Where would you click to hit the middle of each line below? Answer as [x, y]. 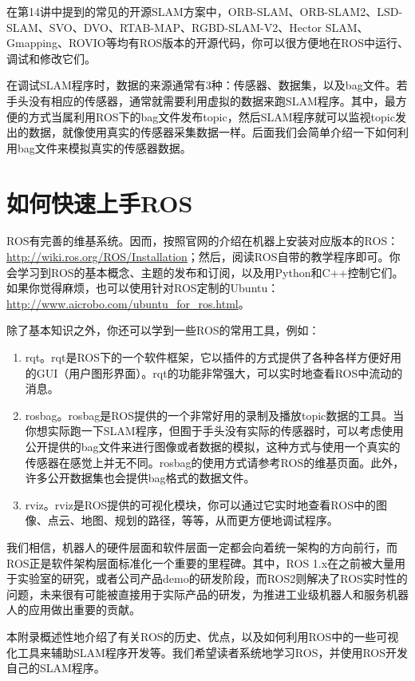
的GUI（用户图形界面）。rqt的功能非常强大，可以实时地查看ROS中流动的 [214, 372]
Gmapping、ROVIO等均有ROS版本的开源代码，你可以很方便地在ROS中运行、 [207, 43]
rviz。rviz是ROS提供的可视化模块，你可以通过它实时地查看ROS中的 [200, 504]
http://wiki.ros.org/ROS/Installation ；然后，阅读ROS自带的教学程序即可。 [198, 257]
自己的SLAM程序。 [56, 668]
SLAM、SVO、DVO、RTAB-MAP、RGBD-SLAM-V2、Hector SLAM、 [188, 27]
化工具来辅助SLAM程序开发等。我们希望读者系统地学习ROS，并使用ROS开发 [207, 652]
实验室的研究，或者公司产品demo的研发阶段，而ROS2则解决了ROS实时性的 [212, 578]
